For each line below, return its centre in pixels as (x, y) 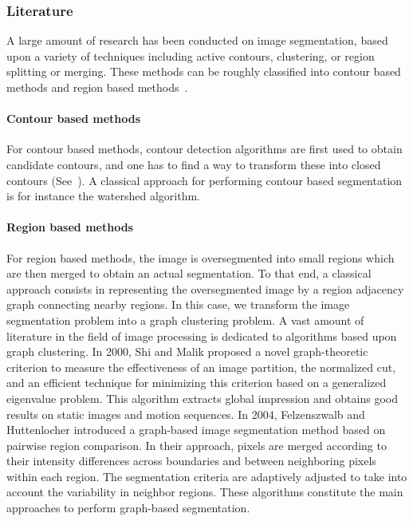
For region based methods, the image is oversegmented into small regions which (201, 257)
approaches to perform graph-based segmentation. (128, 508)
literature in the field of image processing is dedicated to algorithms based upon (202, 335)
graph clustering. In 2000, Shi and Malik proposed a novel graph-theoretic (187, 351)
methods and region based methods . (97, 87)
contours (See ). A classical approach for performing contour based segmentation (205, 180)
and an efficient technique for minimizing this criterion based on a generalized (197, 383)
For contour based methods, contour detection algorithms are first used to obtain (205, 149)
